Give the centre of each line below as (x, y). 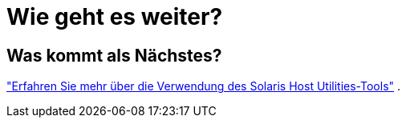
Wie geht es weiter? (115, 17)
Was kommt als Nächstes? (114, 55)
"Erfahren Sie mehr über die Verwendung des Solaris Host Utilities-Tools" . (204, 86)
